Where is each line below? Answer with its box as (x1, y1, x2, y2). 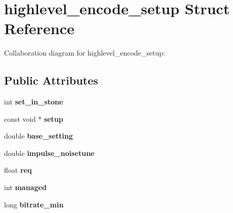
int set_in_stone (4, 96, 63, 107)
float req (4, 165, 32, 175)
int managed (4, 182, 47, 193)
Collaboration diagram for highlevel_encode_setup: (4, 47, 165, 58)
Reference (4, 18, 75, 39)
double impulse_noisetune (4, 147, 94, 158)
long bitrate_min (4, 199, 64, 209)
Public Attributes (4, 72, 98, 88)
